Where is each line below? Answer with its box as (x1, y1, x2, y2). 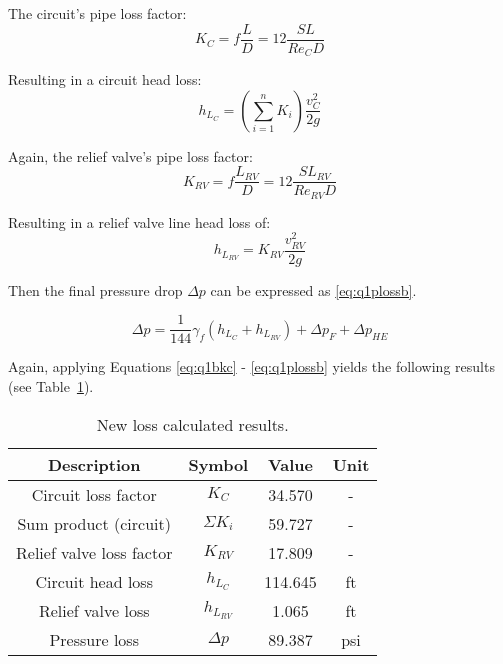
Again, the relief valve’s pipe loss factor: (8, 145, 253, 166)
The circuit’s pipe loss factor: (8, 3, 187, 23)
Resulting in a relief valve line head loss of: (8, 211, 271, 232)
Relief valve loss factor (16, 540, 173, 564)
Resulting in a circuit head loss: (8, 69, 202, 90)
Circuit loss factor (31, 482, 157, 506)
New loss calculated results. (96, 412, 289, 436)
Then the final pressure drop (8, 279, 183, 300)
